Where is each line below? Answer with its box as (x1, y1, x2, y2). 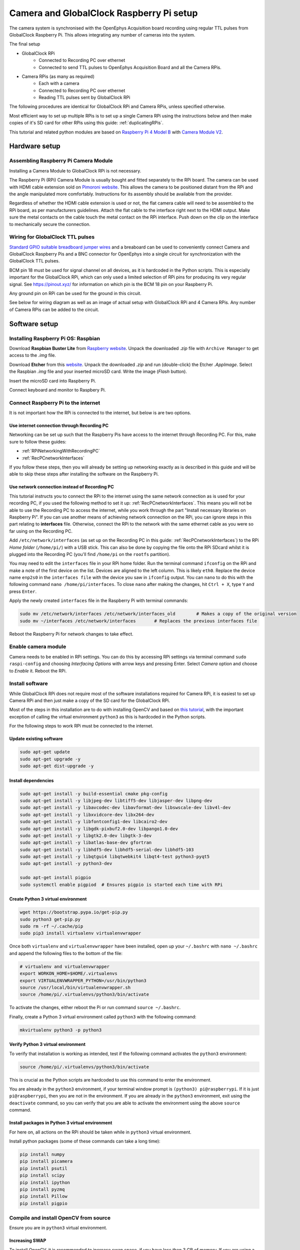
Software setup (9, 319, 58, 328)
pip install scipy (19, 1172, 65, 1178)
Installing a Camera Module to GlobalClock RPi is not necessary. (9, 167, 141, 173)
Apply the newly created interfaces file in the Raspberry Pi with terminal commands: (9, 597, 188, 603)
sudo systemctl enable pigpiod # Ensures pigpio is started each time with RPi (19, 881, 223, 887)
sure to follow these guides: (9, 438, 66, 444)
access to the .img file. (9, 352, 56, 358)
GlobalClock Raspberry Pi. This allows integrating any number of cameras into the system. (9, 31, 195, 37)
